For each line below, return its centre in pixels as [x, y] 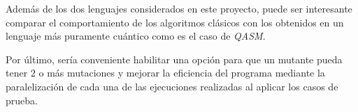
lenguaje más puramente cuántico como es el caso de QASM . [136, 36]
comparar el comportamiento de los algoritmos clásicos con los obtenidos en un [175, 22]
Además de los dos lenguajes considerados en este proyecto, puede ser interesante [179, 8]
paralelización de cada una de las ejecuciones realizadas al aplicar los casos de [172, 86]
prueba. [22, 100]
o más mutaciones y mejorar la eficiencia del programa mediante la [182, 73]
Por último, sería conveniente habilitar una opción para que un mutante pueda [174, 59]
